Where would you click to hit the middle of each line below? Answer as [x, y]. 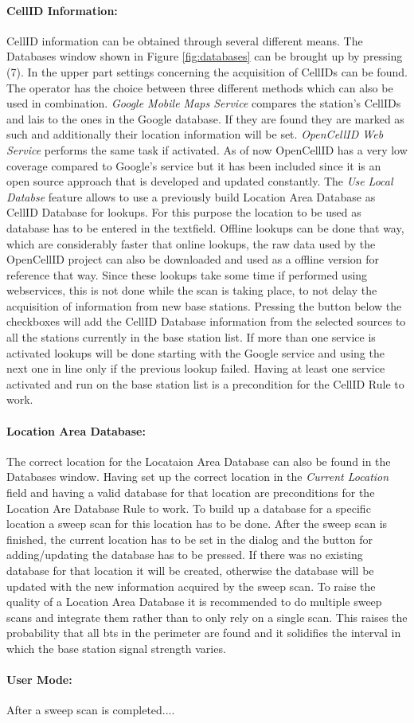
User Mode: [39, 680]
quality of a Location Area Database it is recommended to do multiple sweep [194, 602]
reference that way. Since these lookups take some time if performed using [187, 274]
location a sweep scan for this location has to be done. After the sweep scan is [197, 524]
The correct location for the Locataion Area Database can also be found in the [199, 461]
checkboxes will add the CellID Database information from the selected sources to [206, 321]
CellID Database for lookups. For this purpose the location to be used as [184, 212]
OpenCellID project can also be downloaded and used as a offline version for [193, 259]
